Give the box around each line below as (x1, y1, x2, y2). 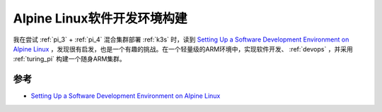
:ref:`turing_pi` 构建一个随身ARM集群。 (13, 55, 127, 63)
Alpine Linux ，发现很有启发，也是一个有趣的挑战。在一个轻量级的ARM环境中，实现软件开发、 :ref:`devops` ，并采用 (13, 44, 353, 53)
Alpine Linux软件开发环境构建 (13, 11, 187, 26)
